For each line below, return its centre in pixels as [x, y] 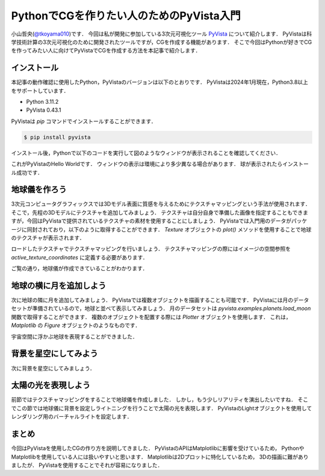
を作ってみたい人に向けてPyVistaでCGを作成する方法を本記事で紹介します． [106, 51]
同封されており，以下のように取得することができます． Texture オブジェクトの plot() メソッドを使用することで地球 [169, 229]
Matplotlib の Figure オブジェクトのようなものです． [76, 325]
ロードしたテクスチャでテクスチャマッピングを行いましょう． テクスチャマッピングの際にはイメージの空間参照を [151, 249]
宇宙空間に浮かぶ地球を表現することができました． [74, 336]
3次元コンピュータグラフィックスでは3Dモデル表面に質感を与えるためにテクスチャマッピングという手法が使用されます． [161, 204]
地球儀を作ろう [39, 190]
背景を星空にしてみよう [55, 354]
